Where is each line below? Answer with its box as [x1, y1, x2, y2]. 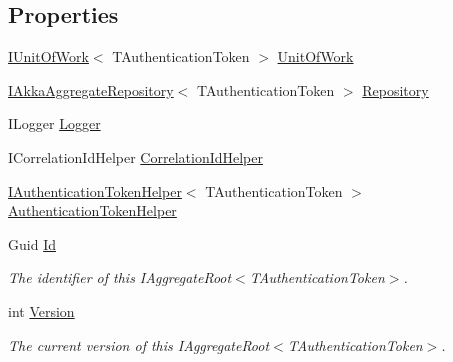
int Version [8, 300, 75, 321]
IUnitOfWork [8, 46, 89, 67]
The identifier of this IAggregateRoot [8, 267, 232, 288]
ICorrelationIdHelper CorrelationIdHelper [8, 146, 263, 167]
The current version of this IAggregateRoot [8, 334, 270, 355]
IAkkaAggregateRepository [8, 79, 174, 100]
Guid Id [8, 233, 56, 254]
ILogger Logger [8, 113, 101, 134]
